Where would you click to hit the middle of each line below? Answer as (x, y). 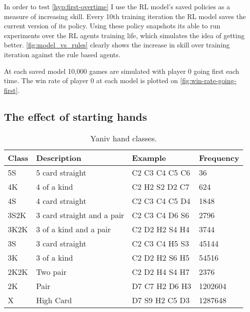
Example (149, 157)
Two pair (51, 271)
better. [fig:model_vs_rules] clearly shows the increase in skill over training (117, 45)
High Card (54, 300)
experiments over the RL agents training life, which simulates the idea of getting (124, 35)
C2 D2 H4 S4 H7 (161, 271)
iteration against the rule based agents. (62, 54)
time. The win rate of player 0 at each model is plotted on (91, 80)
